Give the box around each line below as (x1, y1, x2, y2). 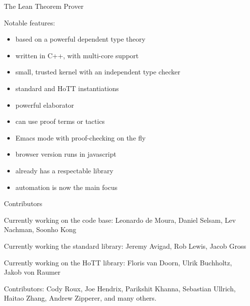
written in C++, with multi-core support (15, 50, 139, 60)
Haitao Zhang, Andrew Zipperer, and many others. (4, 293, 157, 303)
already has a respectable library (15, 165, 114, 175)
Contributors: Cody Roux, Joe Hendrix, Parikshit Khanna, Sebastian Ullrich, (4, 283, 236, 293)
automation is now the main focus (15, 182, 118, 192)
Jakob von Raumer (4, 267, 61, 277)
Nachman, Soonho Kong (4, 224, 76, 235)
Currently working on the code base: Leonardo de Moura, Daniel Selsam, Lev (4, 214, 236, 225)
